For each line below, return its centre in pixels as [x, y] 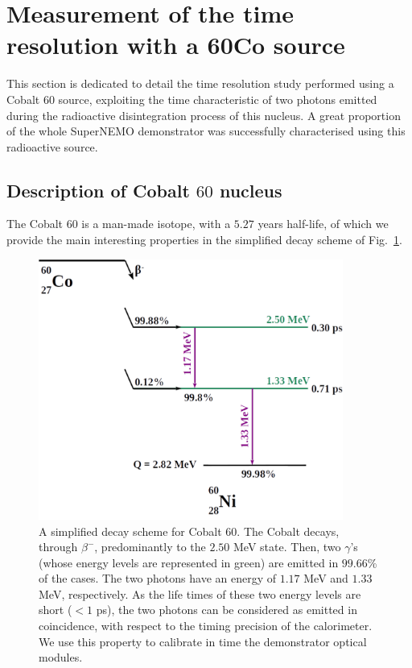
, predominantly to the [150, 547]
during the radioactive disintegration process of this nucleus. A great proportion [204, 115]
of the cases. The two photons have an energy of [158, 578]
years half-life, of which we [323, 224]
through [58, 547]
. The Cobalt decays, [288, 531]
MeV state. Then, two [287, 547]
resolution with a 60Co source [176, 45]
